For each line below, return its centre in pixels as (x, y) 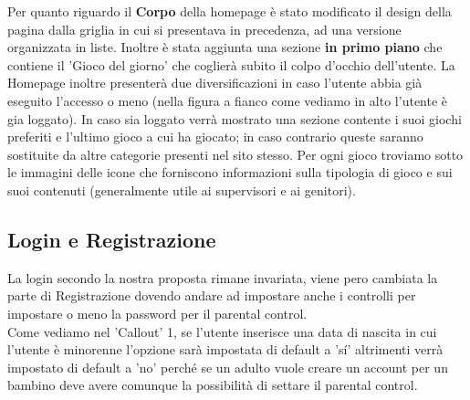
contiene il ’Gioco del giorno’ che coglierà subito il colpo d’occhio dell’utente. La (231, 64)
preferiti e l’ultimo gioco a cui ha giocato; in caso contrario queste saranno (215, 137)
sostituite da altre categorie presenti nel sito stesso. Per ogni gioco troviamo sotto (235, 154)
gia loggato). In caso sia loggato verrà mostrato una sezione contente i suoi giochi (235, 118)
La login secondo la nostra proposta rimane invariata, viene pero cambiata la (223, 277)
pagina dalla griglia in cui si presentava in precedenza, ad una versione (204, 29)
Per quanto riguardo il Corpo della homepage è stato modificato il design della (230, 11)
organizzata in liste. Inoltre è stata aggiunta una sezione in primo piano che (225, 47)
